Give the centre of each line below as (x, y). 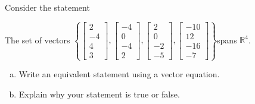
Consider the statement (47, 7)
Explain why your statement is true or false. (99, 94)
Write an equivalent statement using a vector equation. (119, 74)
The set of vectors (38, 40)
